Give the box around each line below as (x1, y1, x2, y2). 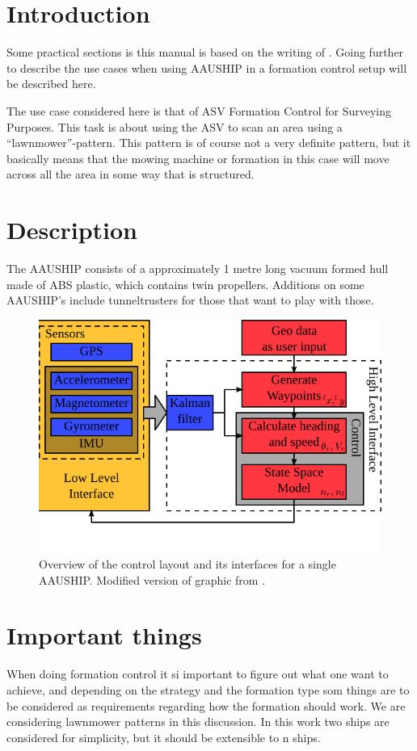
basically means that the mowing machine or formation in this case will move (6, 149, 390, 166)
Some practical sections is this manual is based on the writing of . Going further (6, 44, 404, 61)
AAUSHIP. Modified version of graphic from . (39, 571, 266, 588)
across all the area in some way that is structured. (6, 166, 255, 183)
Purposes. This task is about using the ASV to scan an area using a (6, 118, 343, 135)
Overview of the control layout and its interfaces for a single (39, 556, 336, 572)
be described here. (6, 75, 96, 92)
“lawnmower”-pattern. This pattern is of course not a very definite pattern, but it (6, 134, 411, 151)
